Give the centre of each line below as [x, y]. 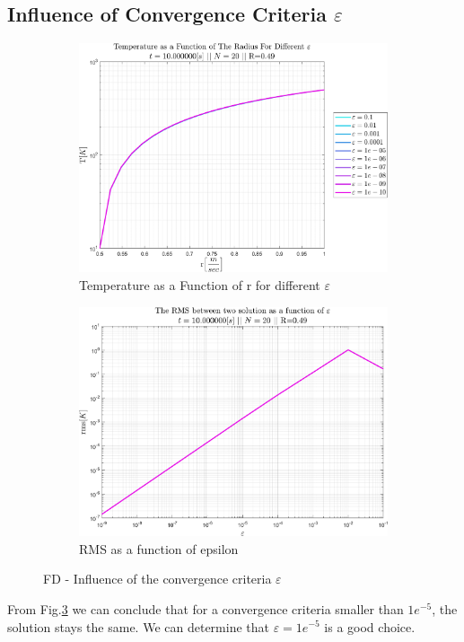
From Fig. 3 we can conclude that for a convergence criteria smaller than [206, 608]
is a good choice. [370, 626]
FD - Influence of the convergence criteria [158, 579]
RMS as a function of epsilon [159, 548]
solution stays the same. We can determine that [138, 626]
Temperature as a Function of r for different [200, 285]
